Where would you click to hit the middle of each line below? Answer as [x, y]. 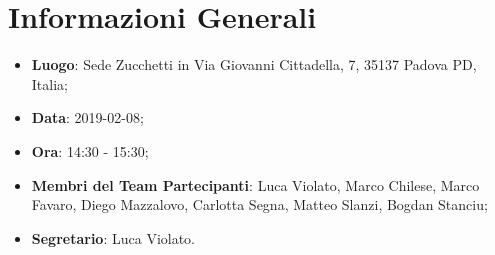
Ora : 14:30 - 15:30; [90, 150]
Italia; [49, 83]
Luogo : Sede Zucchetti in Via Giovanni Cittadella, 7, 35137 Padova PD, [254, 64]
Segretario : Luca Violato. [113, 237]
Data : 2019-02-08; [87, 117]
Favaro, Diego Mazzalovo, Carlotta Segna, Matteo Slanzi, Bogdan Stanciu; [259, 204]
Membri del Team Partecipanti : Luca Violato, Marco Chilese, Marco [255, 184]
